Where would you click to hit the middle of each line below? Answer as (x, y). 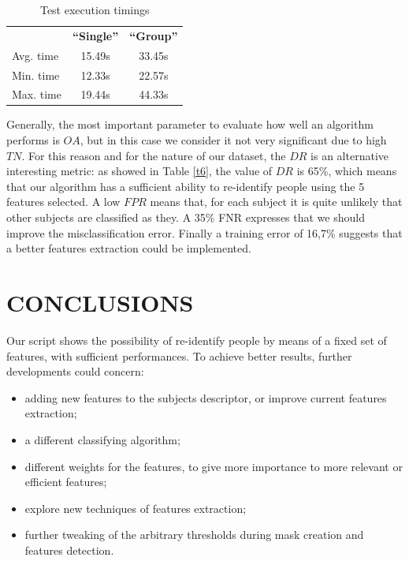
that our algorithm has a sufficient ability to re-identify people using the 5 (186, 186)
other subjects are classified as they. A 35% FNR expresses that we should (186, 217)
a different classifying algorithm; (102, 439)
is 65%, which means (347, 171)
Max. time (37, 94)
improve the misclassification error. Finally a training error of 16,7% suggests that (204, 232)
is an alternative (350, 155)
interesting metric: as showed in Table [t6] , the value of (139, 171)
